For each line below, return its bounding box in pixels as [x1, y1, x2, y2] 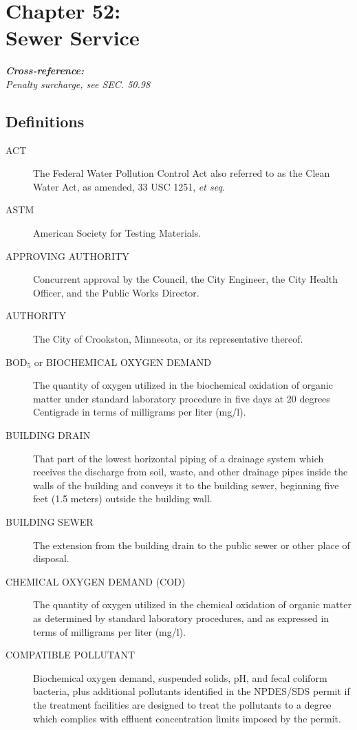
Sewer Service [6, 23, 140, 52]
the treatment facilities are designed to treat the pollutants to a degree [33, 697, 332, 711]
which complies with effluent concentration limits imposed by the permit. [33, 711, 341, 725]
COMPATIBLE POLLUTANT [6, 647, 136, 662]
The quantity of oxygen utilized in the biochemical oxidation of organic [33, 378, 334, 392]
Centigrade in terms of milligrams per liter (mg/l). [33, 405, 246, 419]
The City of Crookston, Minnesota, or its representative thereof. [33, 332, 303, 346]
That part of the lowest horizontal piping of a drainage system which [33, 451, 324, 465]
